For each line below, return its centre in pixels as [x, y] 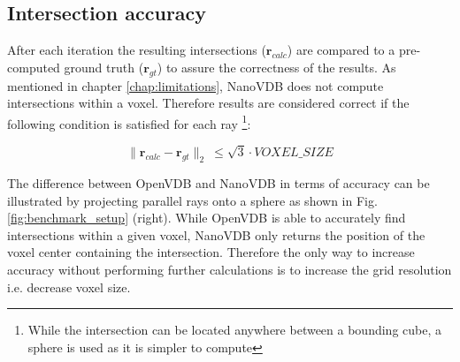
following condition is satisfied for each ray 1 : [129, 122]
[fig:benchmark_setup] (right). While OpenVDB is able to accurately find [207, 218]
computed [34, 67]
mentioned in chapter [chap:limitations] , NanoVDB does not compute [195, 85]
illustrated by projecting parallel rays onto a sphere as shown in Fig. [192, 200]
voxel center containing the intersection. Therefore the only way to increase [211, 252]
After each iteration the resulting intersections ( [137, 50]
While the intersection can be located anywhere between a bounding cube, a [235, 330]
